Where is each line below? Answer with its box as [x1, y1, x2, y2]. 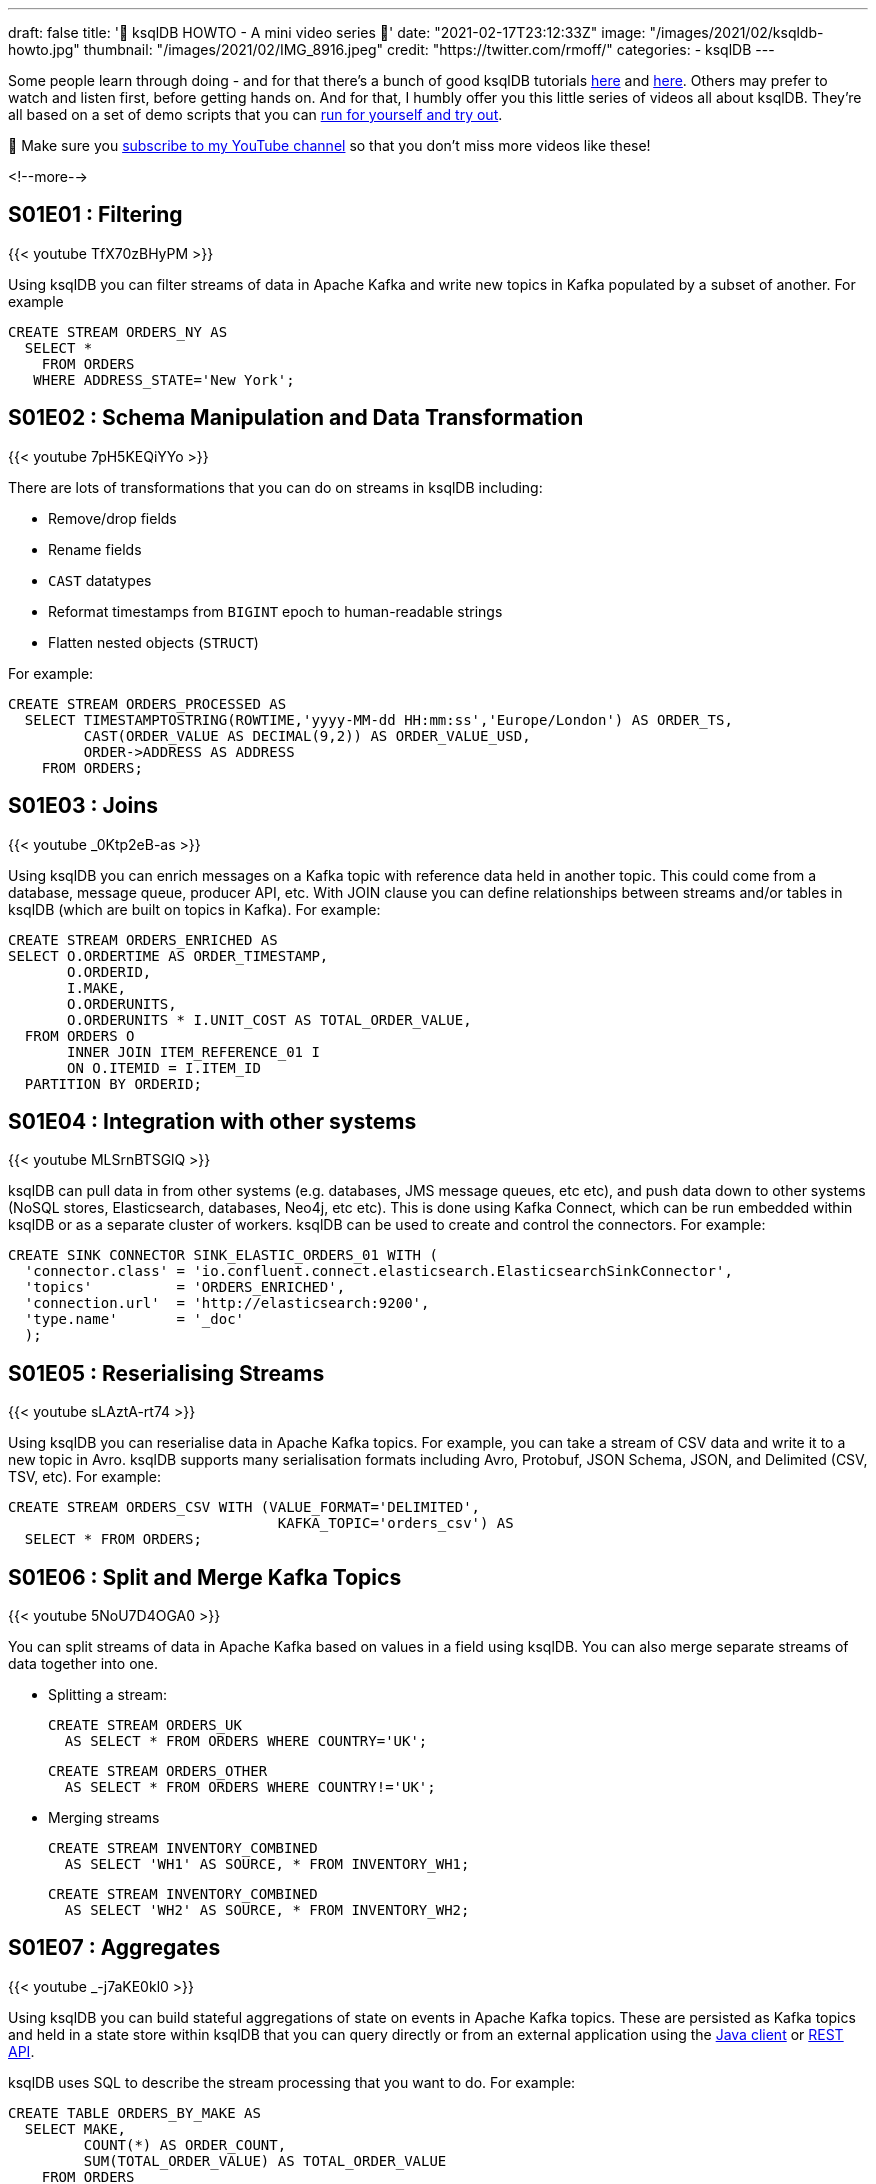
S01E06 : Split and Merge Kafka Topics [8, 1564, 402, 1590]
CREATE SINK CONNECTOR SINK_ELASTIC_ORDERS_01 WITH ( [8, 1247, 438, 1264]
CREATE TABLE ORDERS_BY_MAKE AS [8, 2104, 261, 2121]
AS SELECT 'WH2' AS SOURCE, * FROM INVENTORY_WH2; [64, 1902, 470, 1919]
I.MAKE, [67, 979, 127, 996]
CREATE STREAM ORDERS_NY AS [8, 323, 228, 340]
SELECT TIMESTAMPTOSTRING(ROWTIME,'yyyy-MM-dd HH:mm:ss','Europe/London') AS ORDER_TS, [24, 711, 733, 728]
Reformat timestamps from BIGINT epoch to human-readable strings [48, 602, 503, 620]
